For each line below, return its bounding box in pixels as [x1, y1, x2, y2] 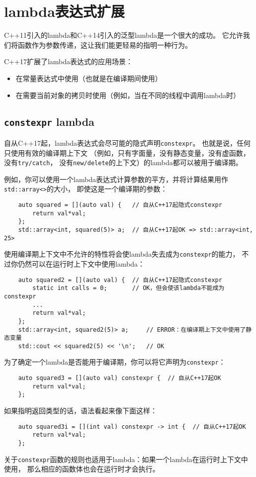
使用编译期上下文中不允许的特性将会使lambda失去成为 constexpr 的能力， [4, 249, 240, 259]
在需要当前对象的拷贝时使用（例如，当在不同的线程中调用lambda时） [15, 90, 240, 100]
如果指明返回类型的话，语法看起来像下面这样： [4, 405, 157, 416]
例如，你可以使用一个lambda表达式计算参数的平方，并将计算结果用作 [4, 174, 229, 184]
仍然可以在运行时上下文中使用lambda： [17, 258, 145, 269]
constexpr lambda [4, 114, 94, 129]
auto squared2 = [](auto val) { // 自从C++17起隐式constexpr [18, 276, 222, 284]
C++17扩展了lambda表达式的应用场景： [4, 56, 133, 67]
